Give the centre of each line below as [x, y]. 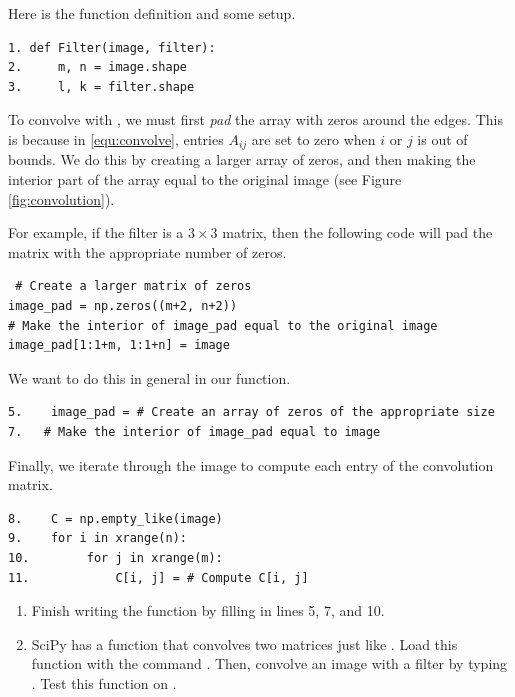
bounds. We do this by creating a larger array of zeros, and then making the [242, 159]
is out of [442, 138]
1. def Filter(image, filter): [112, 47]
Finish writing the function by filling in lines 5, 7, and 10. [208, 610]
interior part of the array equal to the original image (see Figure [205, 179]
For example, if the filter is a [96, 232]
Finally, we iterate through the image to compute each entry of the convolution [251, 464]
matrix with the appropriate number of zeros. [147, 251]
